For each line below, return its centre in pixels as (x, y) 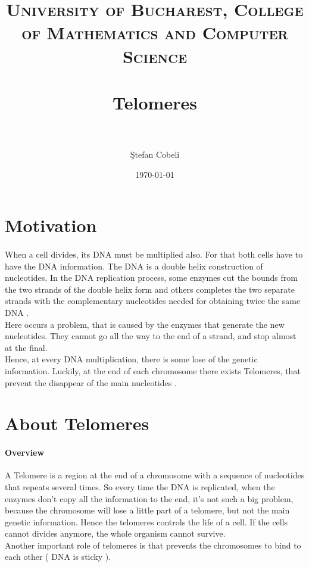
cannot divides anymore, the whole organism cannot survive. (115, 533)
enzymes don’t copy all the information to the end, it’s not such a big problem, (149, 498)
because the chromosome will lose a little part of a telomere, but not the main (147, 510)
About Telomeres (77, 423)
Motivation (51, 225)
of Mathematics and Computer (155, 32)
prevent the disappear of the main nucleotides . (91, 382)
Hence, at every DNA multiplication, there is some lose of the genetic (131, 359)
